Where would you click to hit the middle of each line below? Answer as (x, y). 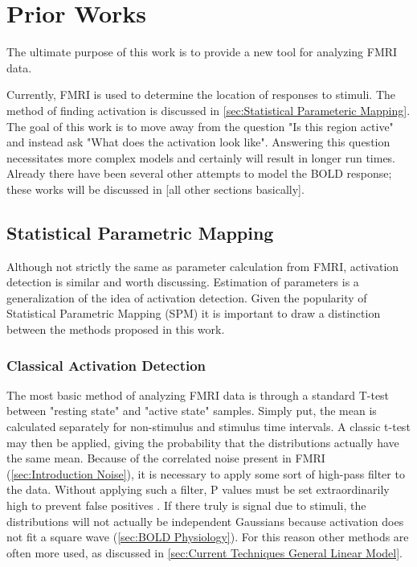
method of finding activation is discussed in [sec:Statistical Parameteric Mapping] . (208, 110)
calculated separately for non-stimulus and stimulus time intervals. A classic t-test (208, 427)
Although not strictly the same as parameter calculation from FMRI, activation (203, 266)
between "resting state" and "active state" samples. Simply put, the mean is (192, 411)
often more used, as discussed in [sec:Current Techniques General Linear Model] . (204, 552)
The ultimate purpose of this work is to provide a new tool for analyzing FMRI (202, 52)
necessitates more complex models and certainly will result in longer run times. (201, 157)
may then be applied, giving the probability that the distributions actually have (203, 442)
